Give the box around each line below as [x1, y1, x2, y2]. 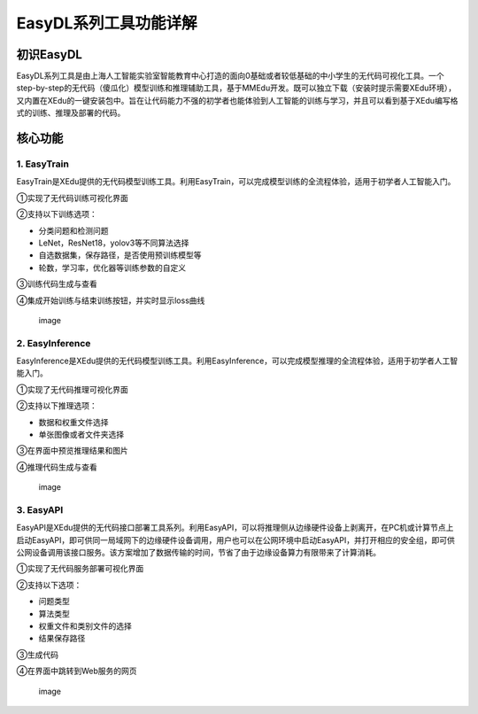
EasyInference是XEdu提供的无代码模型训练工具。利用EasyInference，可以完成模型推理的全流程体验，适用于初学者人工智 [16, 355, 459, 367]
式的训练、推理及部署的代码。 [16, 107, 126, 119]
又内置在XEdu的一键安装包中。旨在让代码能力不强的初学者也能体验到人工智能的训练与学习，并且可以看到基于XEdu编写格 [16, 95, 459, 105]
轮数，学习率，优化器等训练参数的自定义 [38, 262, 186, 273]
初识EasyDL [16, 47, 83, 62]
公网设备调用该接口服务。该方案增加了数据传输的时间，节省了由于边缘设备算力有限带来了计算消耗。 [16, 547, 381, 558]
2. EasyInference [16, 337, 91, 349]
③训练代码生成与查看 [16, 279, 97, 290]
